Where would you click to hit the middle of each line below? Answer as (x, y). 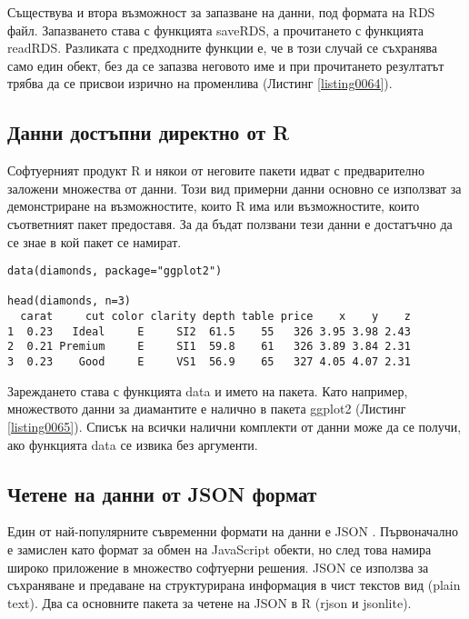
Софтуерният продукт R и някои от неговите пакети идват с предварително (216, 170)
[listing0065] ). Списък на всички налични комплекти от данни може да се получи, (234, 426)
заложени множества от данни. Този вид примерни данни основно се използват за (234, 188)
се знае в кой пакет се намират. (95, 241)
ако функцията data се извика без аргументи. (133, 444)
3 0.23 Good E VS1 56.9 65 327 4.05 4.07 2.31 (209, 362)
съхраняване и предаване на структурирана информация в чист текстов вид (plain (234, 585)
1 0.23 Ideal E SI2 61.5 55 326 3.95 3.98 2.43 (209, 331)
